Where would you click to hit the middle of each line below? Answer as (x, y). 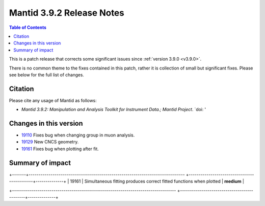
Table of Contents (28, 27)
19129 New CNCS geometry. (50, 142)
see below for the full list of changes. (47, 75)
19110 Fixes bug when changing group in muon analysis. (78, 135)
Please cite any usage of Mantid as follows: (53, 100)
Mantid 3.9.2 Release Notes (67, 13)
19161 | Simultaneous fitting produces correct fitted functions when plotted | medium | (157, 182)
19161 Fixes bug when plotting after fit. (60, 149)
